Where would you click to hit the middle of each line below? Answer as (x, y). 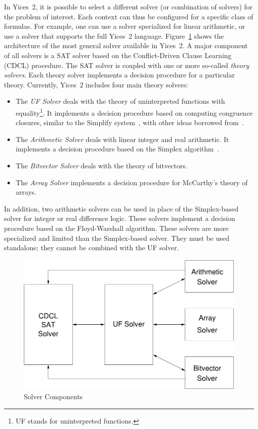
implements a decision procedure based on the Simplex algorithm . (117, 149)
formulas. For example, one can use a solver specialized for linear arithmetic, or (125, 26)
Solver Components (53, 396)
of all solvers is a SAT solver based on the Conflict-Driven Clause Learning (118, 55)
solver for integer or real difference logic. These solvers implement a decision (120, 218)
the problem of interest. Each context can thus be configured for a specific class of (129, 16)
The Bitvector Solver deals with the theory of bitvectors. (101, 165)
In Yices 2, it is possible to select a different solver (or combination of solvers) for (128, 6)
